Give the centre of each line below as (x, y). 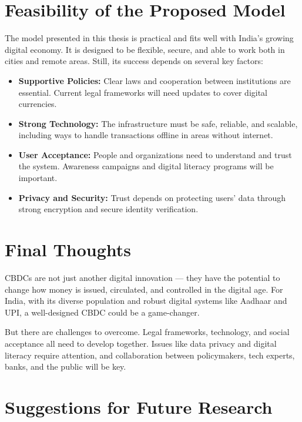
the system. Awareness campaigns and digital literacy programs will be (146, 166)
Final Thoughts (68, 249)
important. (38, 178)
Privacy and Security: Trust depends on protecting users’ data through (152, 197)
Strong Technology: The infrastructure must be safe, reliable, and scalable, (158, 123)
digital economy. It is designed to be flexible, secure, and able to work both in (145, 49)
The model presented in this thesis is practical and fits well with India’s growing (149, 38)
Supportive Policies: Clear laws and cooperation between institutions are (155, 80)
